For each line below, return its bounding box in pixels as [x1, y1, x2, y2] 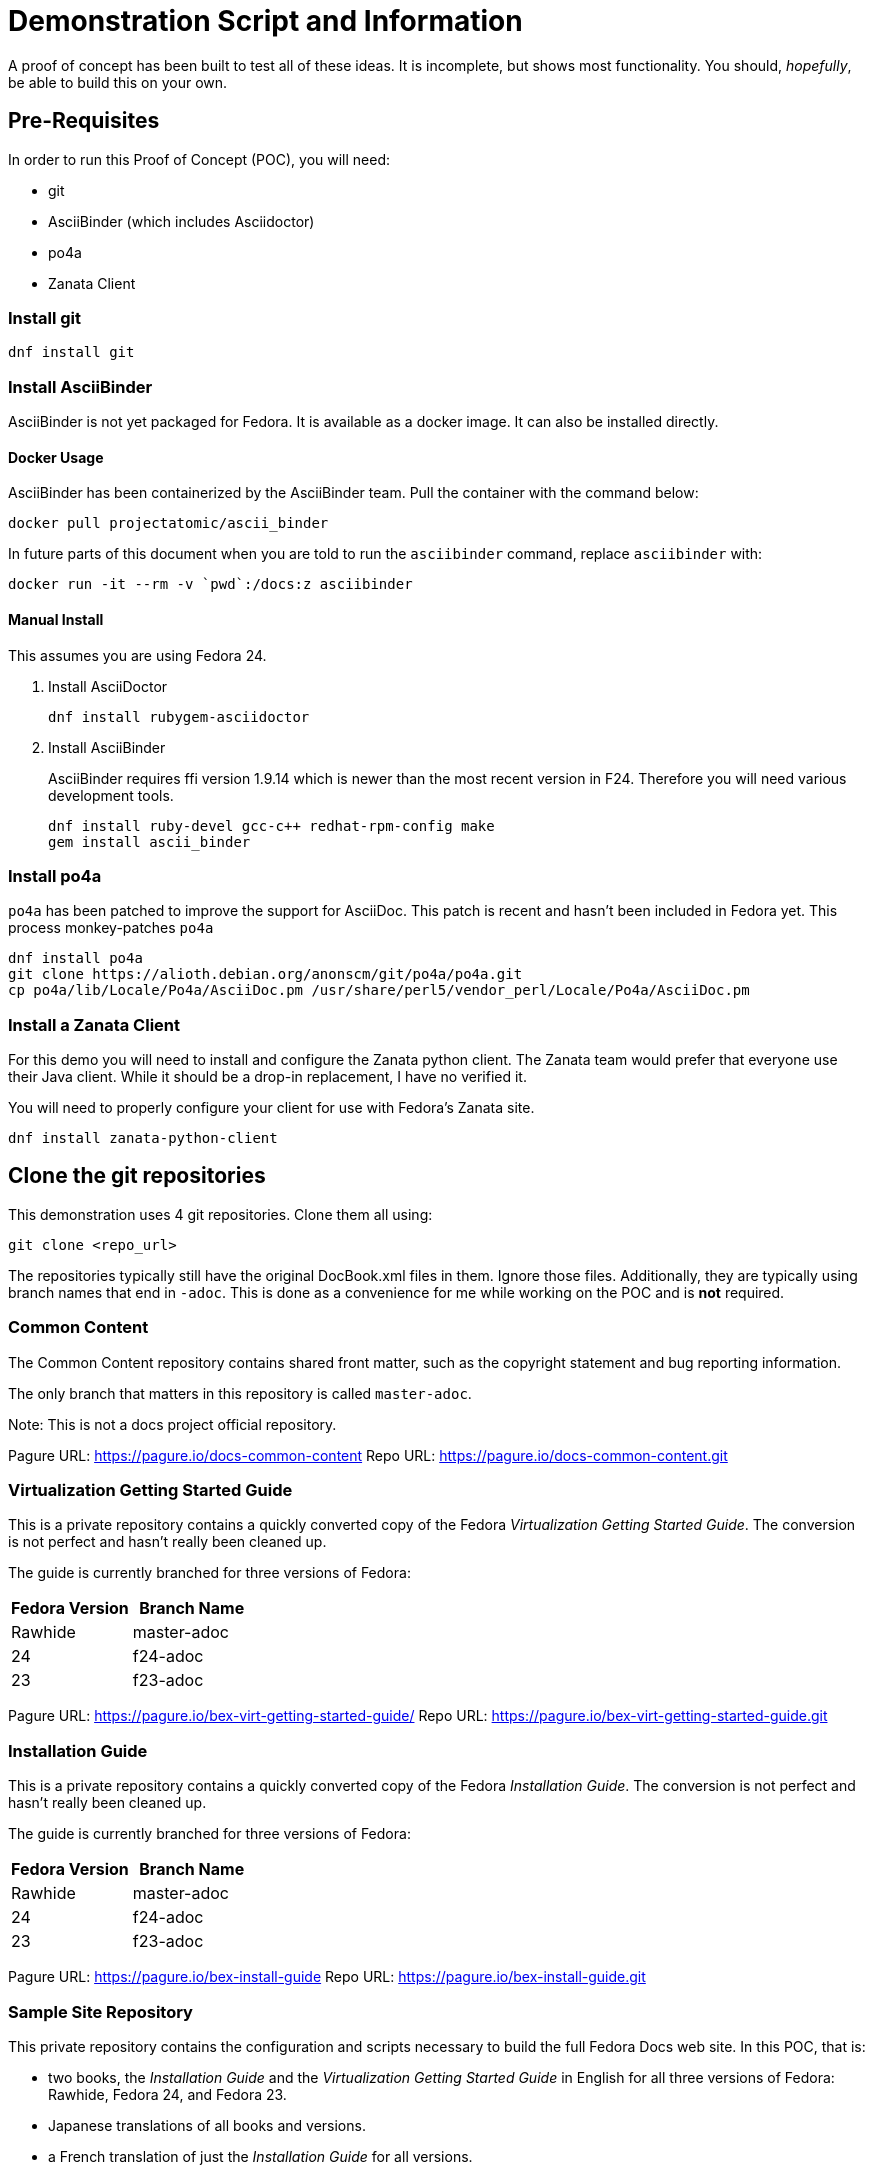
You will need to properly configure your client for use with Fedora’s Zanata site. [8, 1099, 535, 1117]
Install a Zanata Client [8, 1014, 180, 1035]
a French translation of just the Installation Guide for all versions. [48, 2147, 473, 2165]
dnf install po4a [8, 950, 143, 967]
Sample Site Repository [8, 2001, 193, 2022]
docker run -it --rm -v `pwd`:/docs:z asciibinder [8, 576, 413, 593]
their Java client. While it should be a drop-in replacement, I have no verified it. [8, 1068, 527, 1086]
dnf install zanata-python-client [8, 1130, 278, 1147]
